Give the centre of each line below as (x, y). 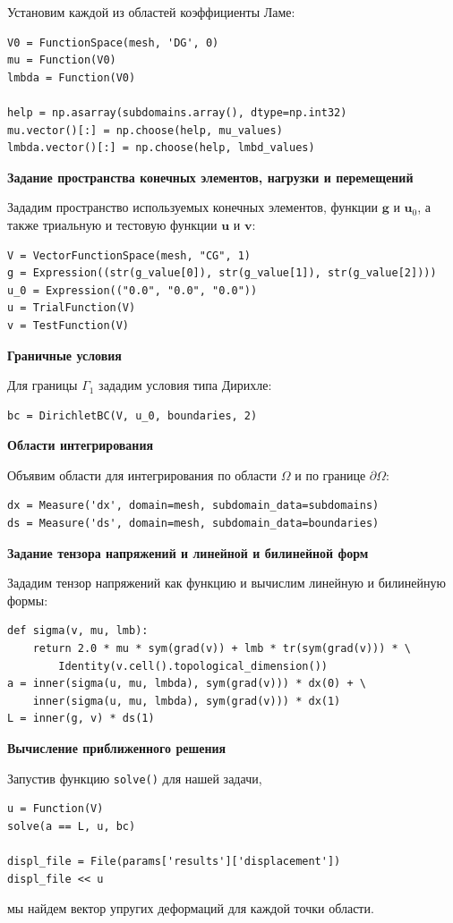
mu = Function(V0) (62, 60)
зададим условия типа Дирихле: (185, 385)
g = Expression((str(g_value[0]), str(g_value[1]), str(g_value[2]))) (222, 273)
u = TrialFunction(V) (72, 308)
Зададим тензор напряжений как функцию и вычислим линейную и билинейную (226, 583)
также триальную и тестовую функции (112, 224)
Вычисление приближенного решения (117, 748)
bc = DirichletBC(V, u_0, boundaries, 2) (132, 415)
